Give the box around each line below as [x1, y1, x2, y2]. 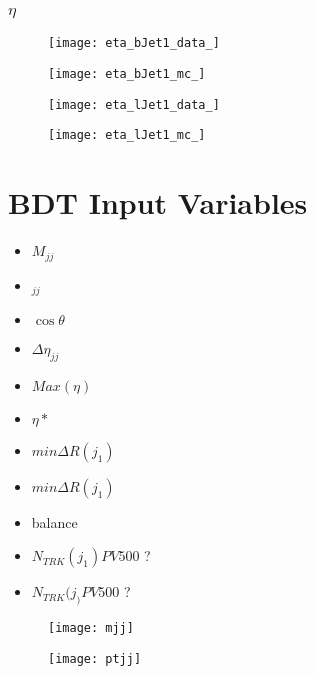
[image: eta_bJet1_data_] [48, 36, 220, 51]
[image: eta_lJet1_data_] [48, 97, 220, 112]
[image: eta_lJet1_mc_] [48, 128, 206, 143]
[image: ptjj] [48, 651, 142, 666]
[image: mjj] [48, 621, 134, 636]
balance [31, 511, 78, 532]
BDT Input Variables [8, 182, 308, 223]
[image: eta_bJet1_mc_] [48, 66, 206, 81]
